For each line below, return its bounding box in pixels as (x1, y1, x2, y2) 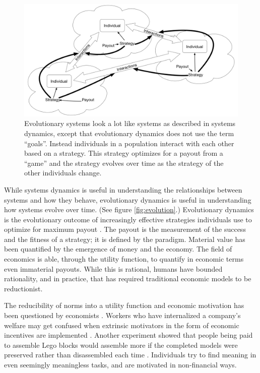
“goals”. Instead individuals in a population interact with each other (24, 138, 234, 148)
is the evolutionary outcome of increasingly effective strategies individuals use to (4, 214, 252, 224)
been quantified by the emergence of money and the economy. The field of (4, 243, 232, 254)
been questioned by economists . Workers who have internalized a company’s (4, 310, 241, 321)
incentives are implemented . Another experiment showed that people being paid (4, 330, 253, 340)
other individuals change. (24, 167, 102, 178)
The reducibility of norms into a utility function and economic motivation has (4, 300, 244, 310)
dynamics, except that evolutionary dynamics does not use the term (24, 128, 234, 138)
